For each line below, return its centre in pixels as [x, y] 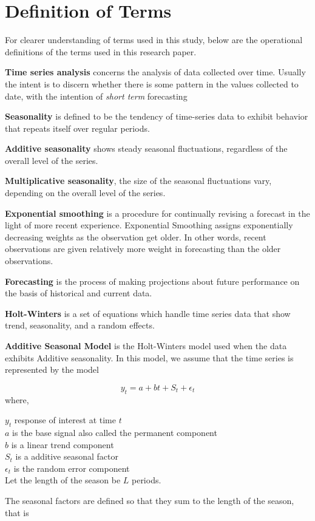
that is [17, 512]
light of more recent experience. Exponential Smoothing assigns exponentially [149, 225]
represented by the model [52, 369]
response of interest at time [65, 420]
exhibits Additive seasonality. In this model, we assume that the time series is [149, 357]
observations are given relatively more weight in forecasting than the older [143, 249]
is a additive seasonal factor [67, 456]
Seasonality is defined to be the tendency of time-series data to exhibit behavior [157, 116]
